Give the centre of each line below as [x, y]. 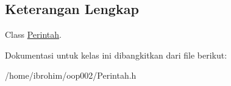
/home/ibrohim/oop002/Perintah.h [71, 75]
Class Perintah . [33, 34]
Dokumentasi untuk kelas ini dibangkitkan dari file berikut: [116, 55]
